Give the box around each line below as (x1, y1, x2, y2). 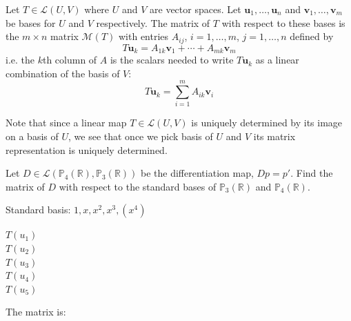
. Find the (290, 166, 333, 180)
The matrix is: (6, 304, 66, 319)
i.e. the (6, 52, 34, 67)
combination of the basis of (6, 66, 120, 80)
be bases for (6, 15, 56, 30)
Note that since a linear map (6, 115, 127, 130)
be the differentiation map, (141, 166, 254, 180)
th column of (42, 52, 97, 67)
